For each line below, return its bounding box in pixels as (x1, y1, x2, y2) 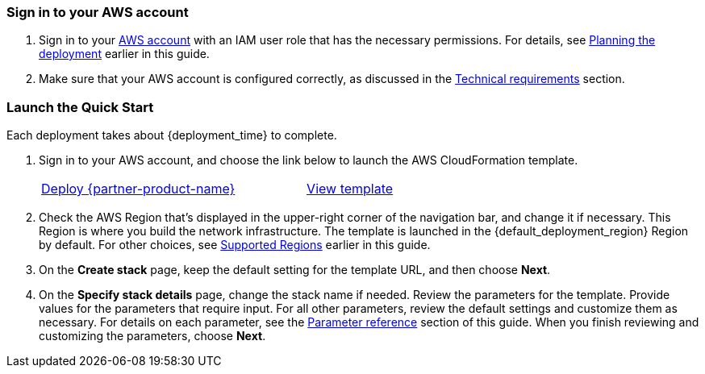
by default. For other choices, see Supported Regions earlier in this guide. (39, 238, 431, 252)
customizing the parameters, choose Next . (39, 329, 266, 343)
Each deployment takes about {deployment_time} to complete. (6, 128, 337, 143)
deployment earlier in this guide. (39, 47, 210, 61)
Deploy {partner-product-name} (41, 181, 236, 197)
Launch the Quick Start (6, 98, 154, 115)
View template (307, 181, 394, 197)
